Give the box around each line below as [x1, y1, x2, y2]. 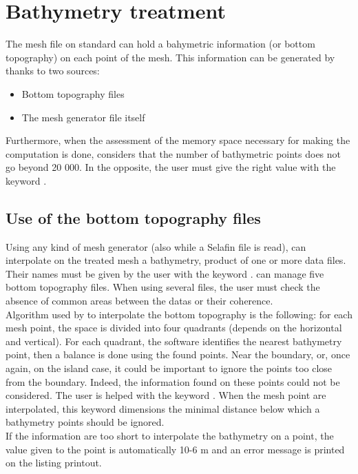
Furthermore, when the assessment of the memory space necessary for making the [6, 133, 350, 147]
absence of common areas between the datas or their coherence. [6, 293, 273, 308]
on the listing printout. [6, 455, 102, 470]
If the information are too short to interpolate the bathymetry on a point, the [6, 428, 334, 442]
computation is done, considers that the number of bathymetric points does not [6, 146, 341, 161]
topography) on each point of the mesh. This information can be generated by [6, 50, 335, 64]
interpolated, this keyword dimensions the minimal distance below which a [6, 401, 320, 415]
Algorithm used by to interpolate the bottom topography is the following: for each [6, 307, 352, 321]
